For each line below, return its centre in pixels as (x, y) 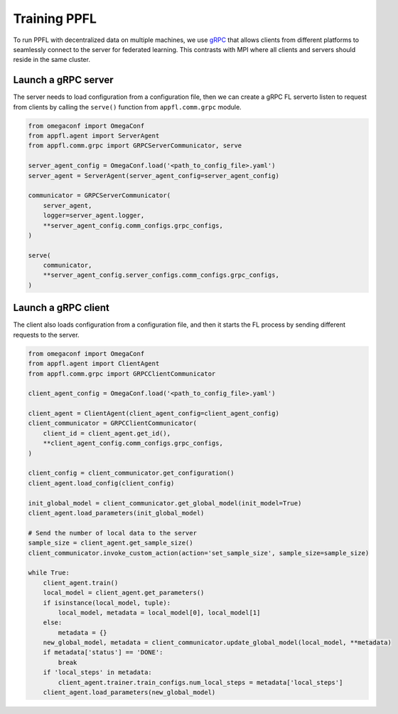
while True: (49, 573)
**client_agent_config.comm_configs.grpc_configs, (133, 443)
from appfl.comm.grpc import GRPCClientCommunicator (122, 373)
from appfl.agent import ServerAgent (94, 136)
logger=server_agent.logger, (94, 216)
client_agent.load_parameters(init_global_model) (116, 513)
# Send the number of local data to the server (112, 533)
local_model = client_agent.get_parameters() (124, 593)
